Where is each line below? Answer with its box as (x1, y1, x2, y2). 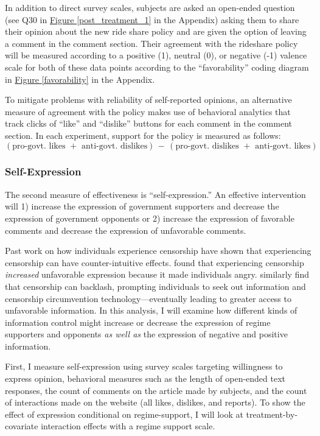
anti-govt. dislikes (81, 141, 148, 150)
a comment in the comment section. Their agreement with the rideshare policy (5, 37, 298, 49)
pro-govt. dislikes (175, 141, 239, 150)
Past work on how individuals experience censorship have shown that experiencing (5, 244, 311, 257)
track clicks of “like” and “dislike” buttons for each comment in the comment (5, 117, 292, 130)
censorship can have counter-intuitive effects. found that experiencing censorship (5, 256, 304, 269)
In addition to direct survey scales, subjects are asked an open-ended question (5, 1, 295, 13)
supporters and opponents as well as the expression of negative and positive (5, 328, 288, 340)
